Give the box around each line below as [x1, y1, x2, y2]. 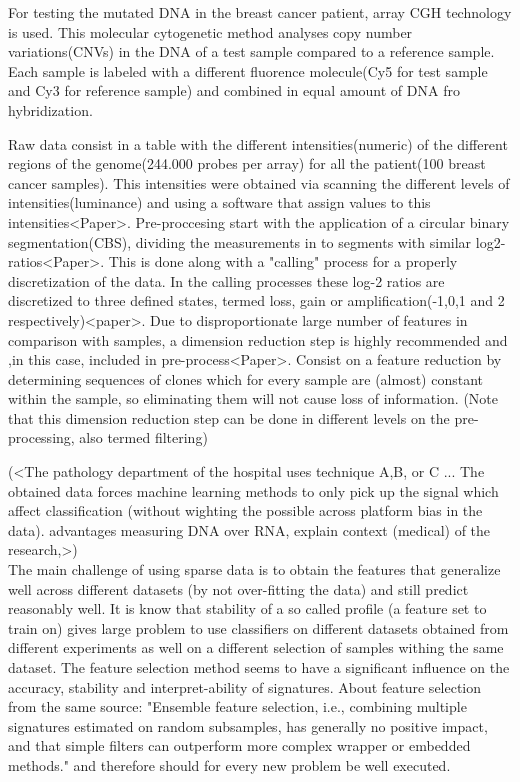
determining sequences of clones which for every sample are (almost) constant [8, 368, 484, 389]
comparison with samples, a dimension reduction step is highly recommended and [8, 329, 508, 350]
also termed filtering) [79, 427, 208, 448]
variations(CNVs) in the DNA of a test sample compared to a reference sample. [8, 41, 495, 62]
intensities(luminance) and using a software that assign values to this [8, 192, 431, 213]
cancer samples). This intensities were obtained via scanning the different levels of [8, 172, 510, 193]
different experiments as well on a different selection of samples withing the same [8, 637, 504, 658]
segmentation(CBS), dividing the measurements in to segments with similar [8, 231, 472, 252]
